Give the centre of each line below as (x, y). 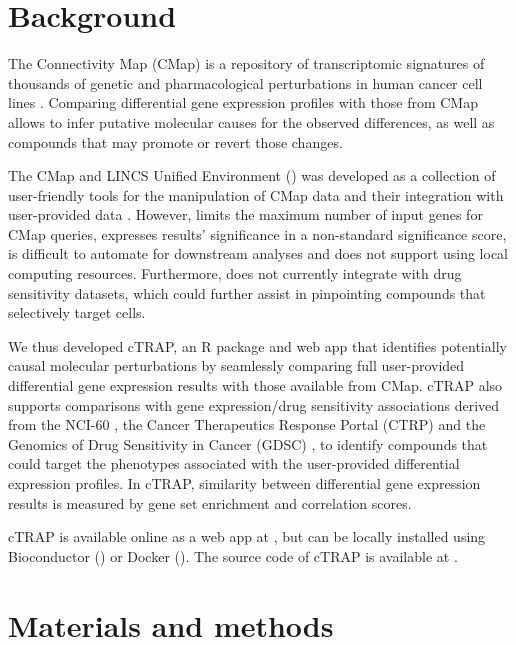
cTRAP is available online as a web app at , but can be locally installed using (247, 536)
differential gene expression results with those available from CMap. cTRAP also (255, 385)
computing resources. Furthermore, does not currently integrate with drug (235, 273)
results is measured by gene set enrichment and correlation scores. (210, 502)
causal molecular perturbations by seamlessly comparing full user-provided (236, 365)
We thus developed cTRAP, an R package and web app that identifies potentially (257, 345)
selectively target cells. (77, 312)
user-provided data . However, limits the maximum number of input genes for (245, 214)
